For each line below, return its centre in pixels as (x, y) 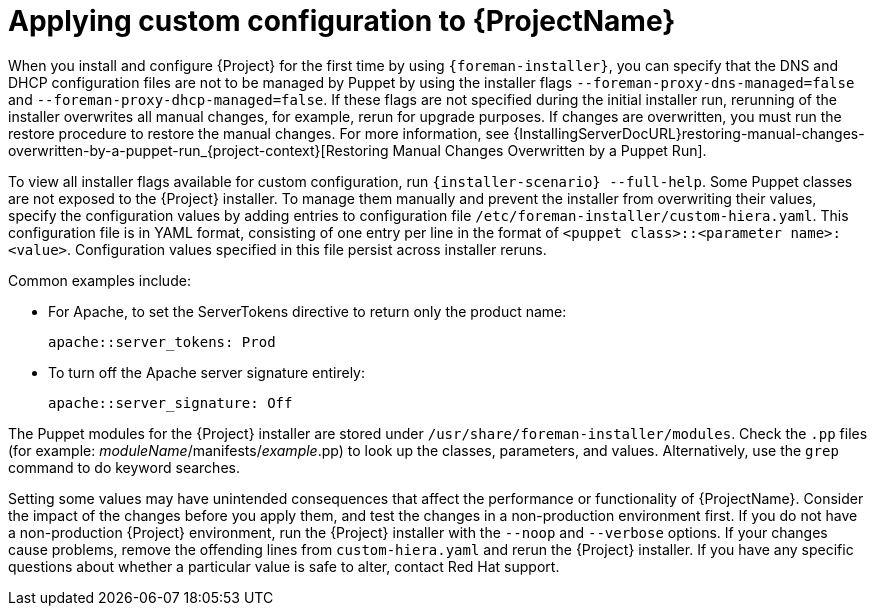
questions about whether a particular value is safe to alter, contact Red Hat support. (284, 566)
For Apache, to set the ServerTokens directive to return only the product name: (307, 311)
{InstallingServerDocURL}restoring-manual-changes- (689, 133)
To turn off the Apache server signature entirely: (207, 372)
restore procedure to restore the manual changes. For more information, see (259, 133)
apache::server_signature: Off (170, 402)
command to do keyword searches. (124, 467)
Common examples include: (99, 280)
